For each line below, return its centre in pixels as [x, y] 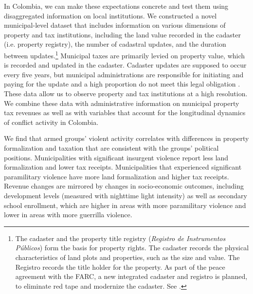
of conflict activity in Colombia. [51, 122]
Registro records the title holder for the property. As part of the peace [120, 267]
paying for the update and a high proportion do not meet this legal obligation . [122, 84]
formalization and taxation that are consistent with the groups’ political [111, 147]
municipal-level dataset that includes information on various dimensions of [115, 25]
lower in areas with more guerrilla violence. [68, 215]
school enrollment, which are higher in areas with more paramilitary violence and [125, 205]
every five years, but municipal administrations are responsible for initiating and [124, 74]
